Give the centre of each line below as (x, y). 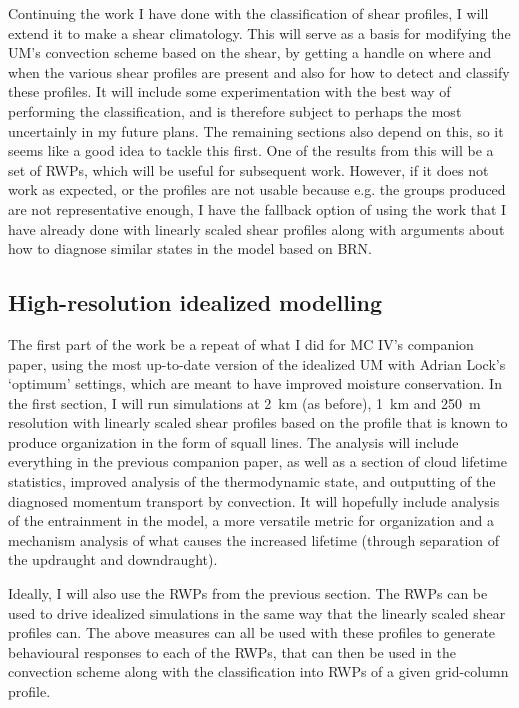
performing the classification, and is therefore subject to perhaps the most (235, 110)
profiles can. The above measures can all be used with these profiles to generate (252, 632)
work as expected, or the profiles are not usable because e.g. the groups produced (257, 189)
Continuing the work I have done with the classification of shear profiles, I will (248, 13)
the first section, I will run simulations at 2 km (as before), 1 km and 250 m (244, 402)
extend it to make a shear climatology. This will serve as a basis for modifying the (259, 32)
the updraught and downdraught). (113, 559)
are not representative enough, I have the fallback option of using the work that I (257, 208)
